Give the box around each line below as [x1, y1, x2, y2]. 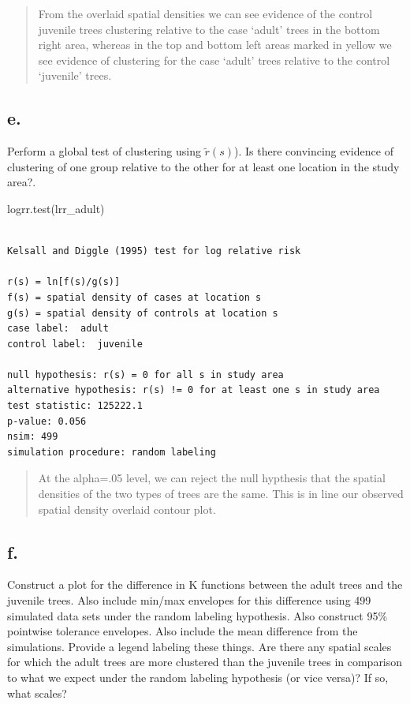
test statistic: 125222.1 [7, 400, 143, 412]
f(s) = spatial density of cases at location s [7, 291, 262, 303]
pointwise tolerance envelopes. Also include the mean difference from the [7, 623, 358, 639]
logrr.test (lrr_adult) [7, 200, 105, 216]
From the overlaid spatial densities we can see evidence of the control [38, 6, 373, 21]
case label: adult [7, 323, 109, 335]
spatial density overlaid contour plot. [38, 500, 216, 517]
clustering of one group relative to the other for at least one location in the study [7, 158, 400, 174]
